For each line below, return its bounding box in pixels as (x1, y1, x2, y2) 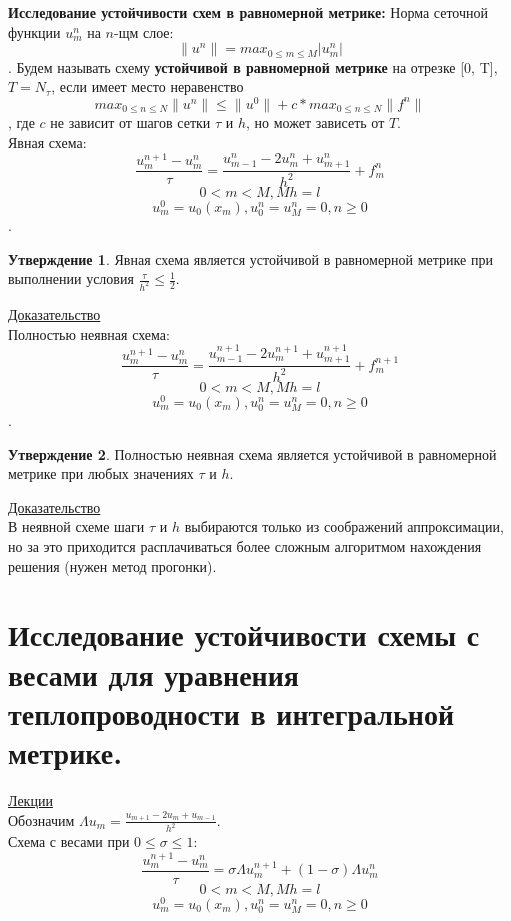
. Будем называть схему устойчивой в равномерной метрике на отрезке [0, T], (8, 56, 498, 77)
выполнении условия (8, 268, 134, 289)
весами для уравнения (8, 653, 300, 694)
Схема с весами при (8, 831, 130, 852)
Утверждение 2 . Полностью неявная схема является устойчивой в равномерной (8, 443, 497, 464)
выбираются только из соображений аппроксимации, (184, 516, 504, 537)
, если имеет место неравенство (51, 76, 244, 97)
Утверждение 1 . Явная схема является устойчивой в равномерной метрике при (8, 248, 493, 269)
